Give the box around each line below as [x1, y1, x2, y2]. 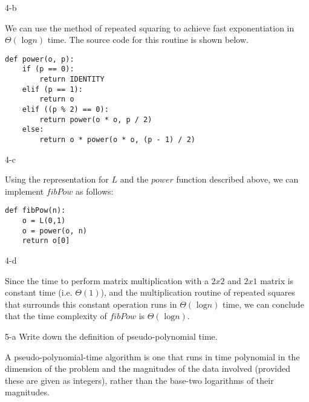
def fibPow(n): [5, 206, 66, 215]
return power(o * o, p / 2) [39, 115, 152, 124]
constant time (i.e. [5, 286, 73, 299]
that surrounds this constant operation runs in [5, 297, 177, 310]
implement [5, 184, 44, 197]
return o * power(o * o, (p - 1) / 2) [39, 135, 195, 144]
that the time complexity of [5, 310, 107, 322]
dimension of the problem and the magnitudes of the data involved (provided [5, 362, 290, 375]
